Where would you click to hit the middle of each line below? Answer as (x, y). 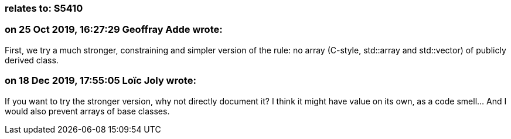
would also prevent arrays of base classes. (87, 111)
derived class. (32, 60)
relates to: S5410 (44, 8)
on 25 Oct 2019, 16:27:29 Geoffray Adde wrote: (114, 30)
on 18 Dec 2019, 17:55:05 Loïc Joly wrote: (101, 81)
